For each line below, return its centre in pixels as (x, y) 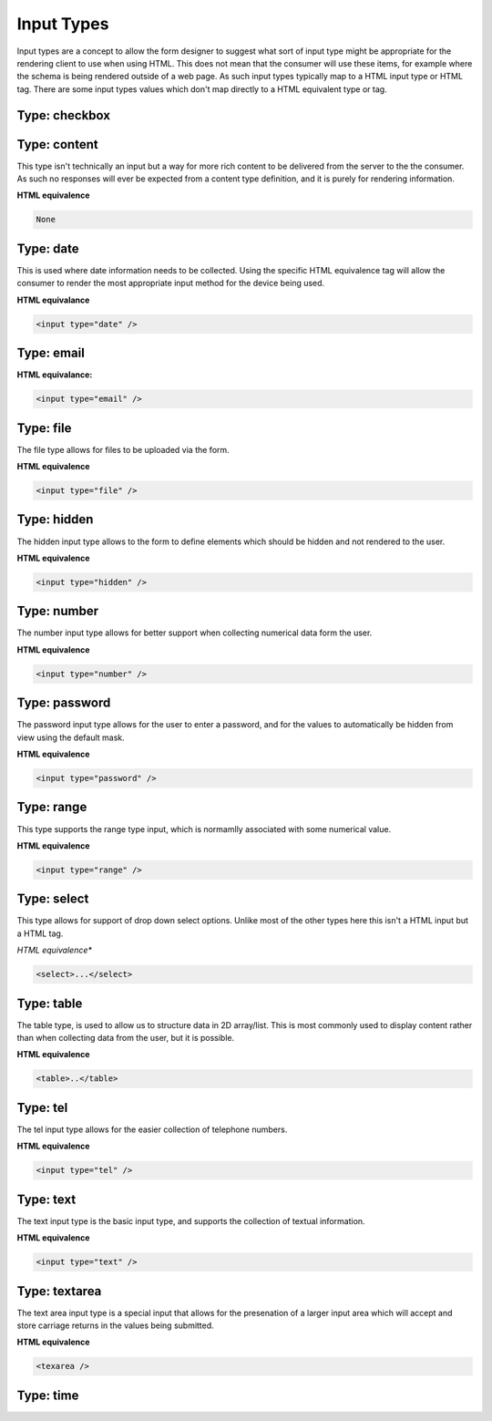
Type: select (53, 899)
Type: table (50, 1003)
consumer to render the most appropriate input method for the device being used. (171, 283)
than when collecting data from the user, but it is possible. (126, 1038)
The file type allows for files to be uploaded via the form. (123, 449)
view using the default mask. (71, 737)
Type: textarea (59, 1291)
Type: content (58, 144)
